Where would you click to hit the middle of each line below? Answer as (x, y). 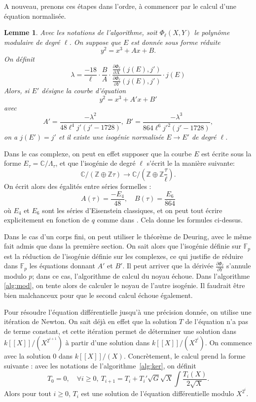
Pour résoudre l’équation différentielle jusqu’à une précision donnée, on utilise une (128, 311)
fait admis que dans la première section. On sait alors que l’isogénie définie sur (123, 246)
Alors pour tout (28, 393)
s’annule (239, 266)
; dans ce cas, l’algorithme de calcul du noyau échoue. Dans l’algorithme (141, 275)
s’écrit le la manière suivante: (191, 163)
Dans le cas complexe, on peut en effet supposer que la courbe (98, 153)
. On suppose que (95, 42)
